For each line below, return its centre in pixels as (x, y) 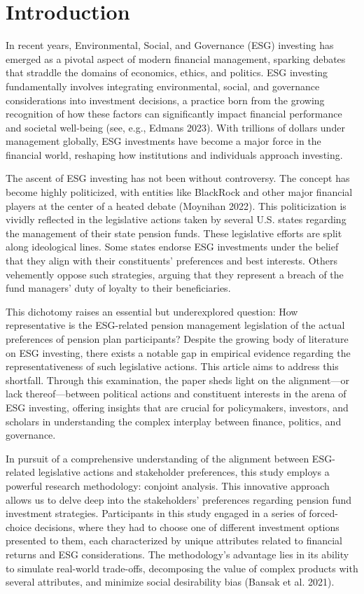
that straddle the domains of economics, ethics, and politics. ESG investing (167, 72)
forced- (323, 513)
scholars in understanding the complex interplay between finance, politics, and (174, 421)
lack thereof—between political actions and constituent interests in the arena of (176, 394)
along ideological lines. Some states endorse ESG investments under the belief (172, 247)
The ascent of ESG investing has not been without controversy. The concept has (178, 178)
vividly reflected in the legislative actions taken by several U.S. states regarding (176, 219)
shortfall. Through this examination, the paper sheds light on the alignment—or (177, 380)
